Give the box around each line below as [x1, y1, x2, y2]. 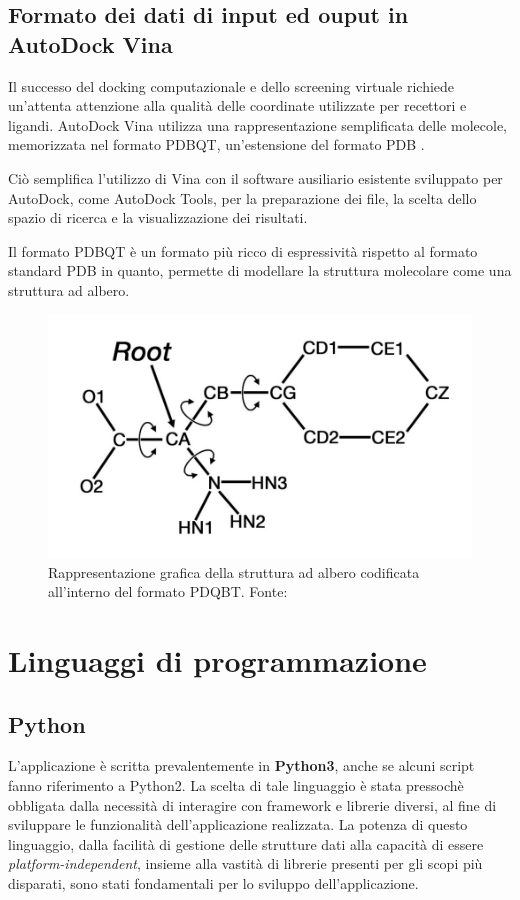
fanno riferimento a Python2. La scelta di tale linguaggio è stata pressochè [8, 774, 464, 795]
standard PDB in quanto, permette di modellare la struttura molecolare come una [8, 260, 512, 281]
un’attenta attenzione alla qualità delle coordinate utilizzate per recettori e [8, 95, 467, 116]
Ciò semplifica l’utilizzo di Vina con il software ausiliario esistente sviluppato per [8, 167, 503, 188]
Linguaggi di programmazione [8, 639, 427, 680]
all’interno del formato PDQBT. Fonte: [48, 581, 288, 602]
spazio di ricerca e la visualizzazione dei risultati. [8, 207, 308, 228]
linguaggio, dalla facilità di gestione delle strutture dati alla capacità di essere [8, 833, 484, 854]
